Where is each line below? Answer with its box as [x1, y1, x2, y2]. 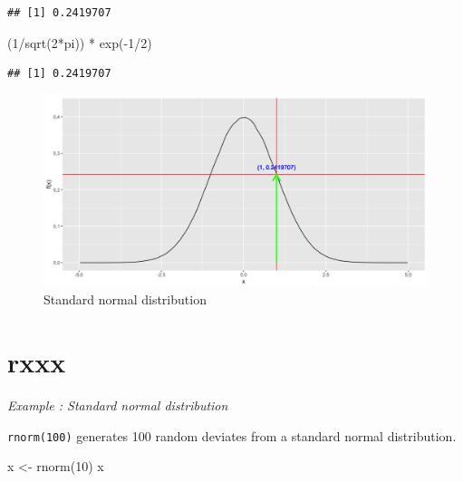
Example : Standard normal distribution [7, 396, 228, 415]
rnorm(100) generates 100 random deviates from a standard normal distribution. [7, 426, 457, 445]
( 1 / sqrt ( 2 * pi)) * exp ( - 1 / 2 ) [7, 33, 152, 52]
